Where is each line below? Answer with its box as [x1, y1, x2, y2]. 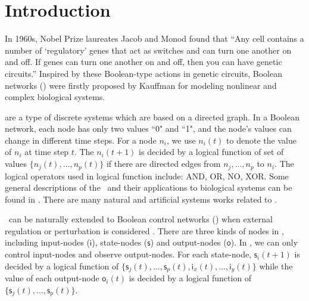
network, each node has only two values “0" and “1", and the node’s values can [5, 122, 292, 135]
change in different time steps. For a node [5, 134, 157, 146]
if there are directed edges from [106, 157, 221, 170]
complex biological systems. [5, 91, 105, 103]
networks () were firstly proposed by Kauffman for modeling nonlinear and [5, 79, 277, 91]
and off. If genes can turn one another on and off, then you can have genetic [5, 55, 282, 68]
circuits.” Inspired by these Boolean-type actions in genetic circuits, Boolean [5, 67, 282, 79]
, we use [166, 134, 196, 146]
